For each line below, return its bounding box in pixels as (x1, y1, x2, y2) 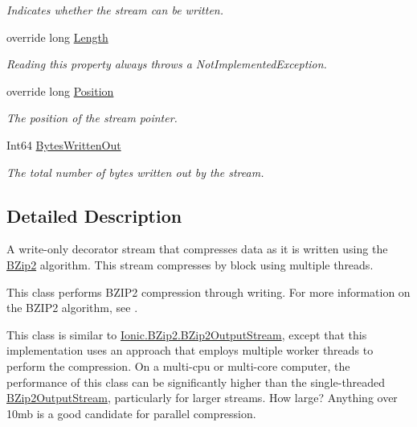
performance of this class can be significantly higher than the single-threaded (6, 373, 386, 390)
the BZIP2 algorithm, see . (6, 299, 138, 316)
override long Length (6, 28, 108, 45)
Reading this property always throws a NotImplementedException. (6, 55, 327, 72)
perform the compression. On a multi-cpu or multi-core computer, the (6, 357, 350, 374)
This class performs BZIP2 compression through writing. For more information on (6, 283, 411, 300)
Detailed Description (6, 203, 182, 228)
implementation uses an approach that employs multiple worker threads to (6, 342, 374, 359)
